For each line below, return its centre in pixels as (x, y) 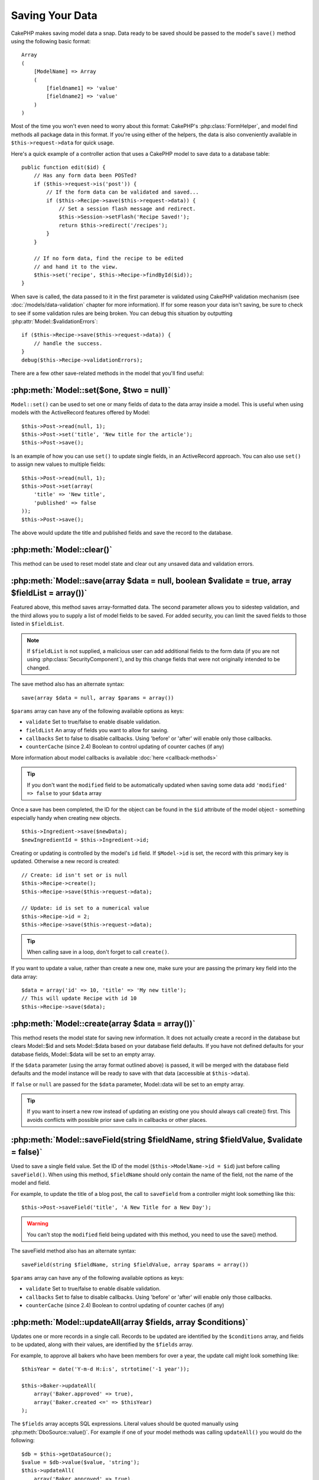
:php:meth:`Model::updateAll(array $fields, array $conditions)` (130, 1322)
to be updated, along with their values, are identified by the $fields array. (102, 1344)
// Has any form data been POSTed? (85, 176)
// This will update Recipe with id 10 (79, 998)
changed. (38, 667)
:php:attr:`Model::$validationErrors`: (54, 321)
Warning (38, 1224)
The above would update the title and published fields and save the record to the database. (122, 532)
